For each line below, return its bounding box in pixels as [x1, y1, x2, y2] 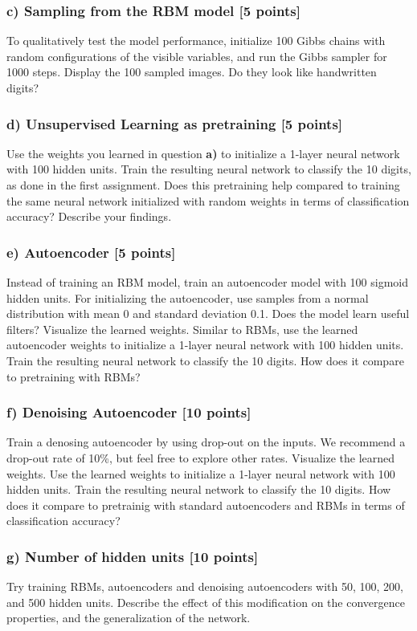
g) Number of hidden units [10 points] [6, 546, 259, 566]
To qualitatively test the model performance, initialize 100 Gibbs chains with [6, 32, 386, 49]
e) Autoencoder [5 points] [6, 242, 176, 262]
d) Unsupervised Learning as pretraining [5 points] [6, 113, 343, 133]
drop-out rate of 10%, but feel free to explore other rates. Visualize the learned [6, 449, 395, 466]
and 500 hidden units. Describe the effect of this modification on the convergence [6, 593, 405, 610]
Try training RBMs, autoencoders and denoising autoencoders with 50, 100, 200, [6, 578, 404, 595]
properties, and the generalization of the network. [6, 609, 251, 626]
